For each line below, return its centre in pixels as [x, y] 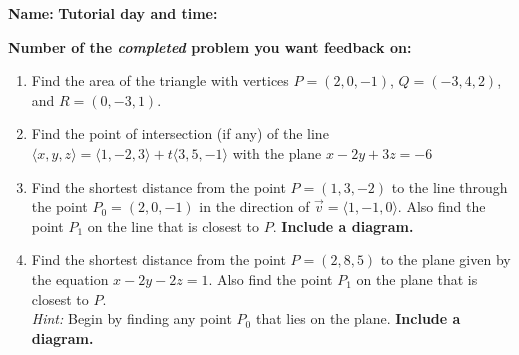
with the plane [277, 152]
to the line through [449, 186]
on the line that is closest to [173, 225]
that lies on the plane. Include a [358, 318]
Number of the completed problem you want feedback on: [210, 46]
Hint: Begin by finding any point [131, 318]
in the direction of [254, 206]
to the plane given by [445, 259]
